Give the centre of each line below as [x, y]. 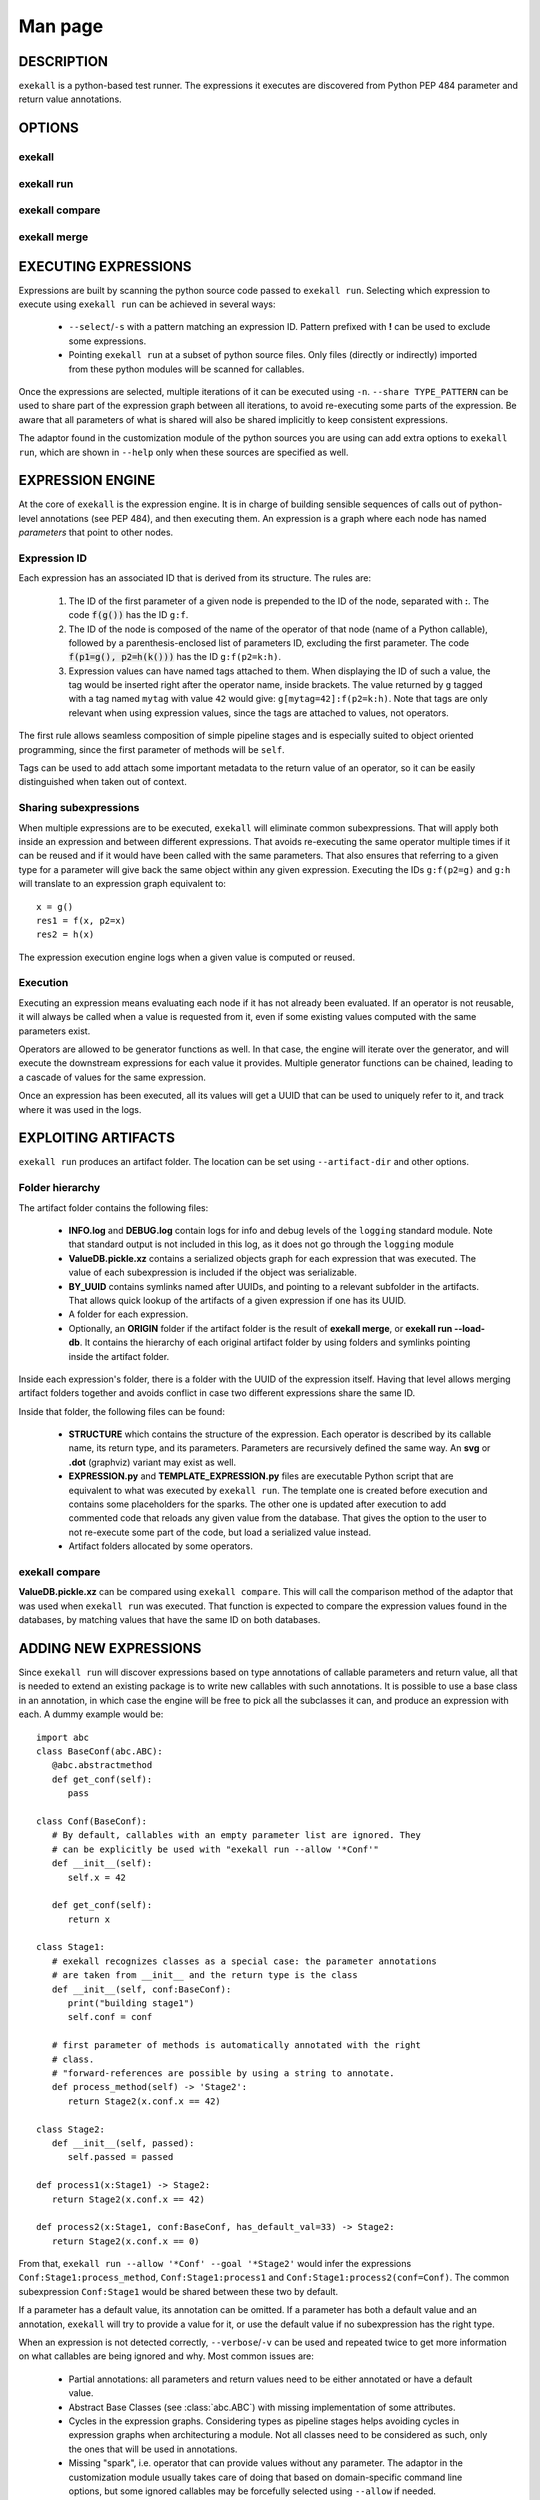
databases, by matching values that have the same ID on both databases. [169, 1620]
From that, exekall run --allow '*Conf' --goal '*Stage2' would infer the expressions [215, 2264]
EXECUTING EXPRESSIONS [105, 266]
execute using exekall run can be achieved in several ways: [147, 304]
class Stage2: [70, 2129]
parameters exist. [54, 1031]
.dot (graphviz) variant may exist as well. [152, 1462]
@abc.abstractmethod [102, 1765]
